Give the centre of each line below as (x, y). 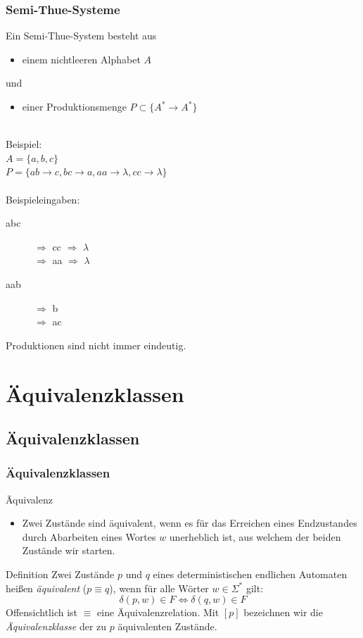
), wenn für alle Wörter (159, 588)
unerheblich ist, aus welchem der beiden (255, 536)
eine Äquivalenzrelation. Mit (158, 612)
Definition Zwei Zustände (60, 574)
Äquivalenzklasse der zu (56, 626)
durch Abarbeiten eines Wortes (89, 536)
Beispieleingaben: (43, 199)
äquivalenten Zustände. (167, 626)
